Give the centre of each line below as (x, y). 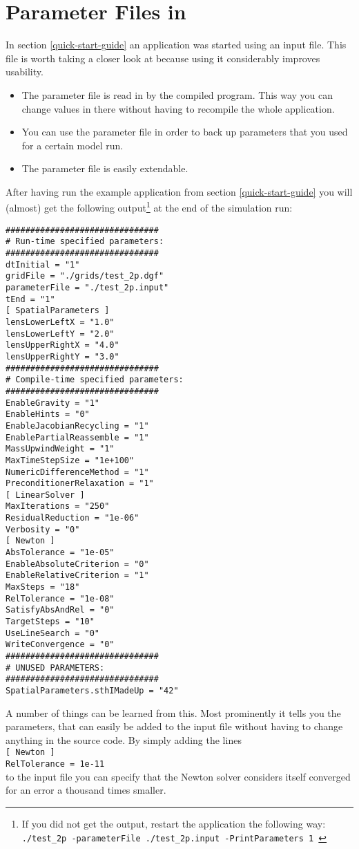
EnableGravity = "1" (53, 403)
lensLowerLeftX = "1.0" (60, 322)
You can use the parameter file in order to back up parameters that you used (185, 132)
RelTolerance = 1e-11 (55, 764)
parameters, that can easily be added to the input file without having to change (174, 726)
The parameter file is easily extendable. (105, 168)
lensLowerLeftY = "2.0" (60, 334)
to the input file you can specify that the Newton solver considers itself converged (178, 776)
